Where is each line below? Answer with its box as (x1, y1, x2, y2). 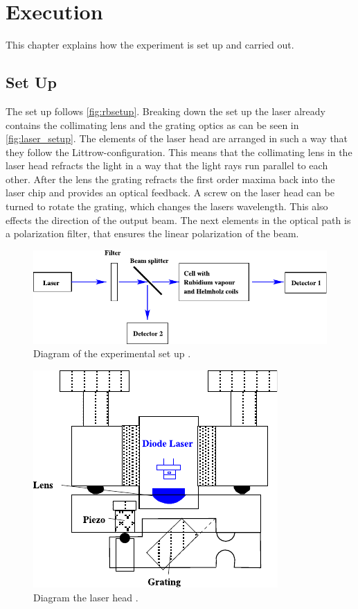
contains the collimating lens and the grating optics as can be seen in (6, 117, 299, 132)
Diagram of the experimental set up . (33, 346, 191, 361)
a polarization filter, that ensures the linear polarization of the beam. (6, 226, 299, 241)
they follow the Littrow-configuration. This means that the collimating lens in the (6, 144, 352, 159)
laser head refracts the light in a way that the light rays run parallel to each (6, 158, 328, 173)
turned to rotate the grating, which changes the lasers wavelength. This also (6, 199, 328, 214)
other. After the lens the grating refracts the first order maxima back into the (6, 171, 335, 186)
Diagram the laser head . (33, 590, 138, 604)
